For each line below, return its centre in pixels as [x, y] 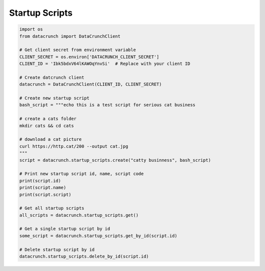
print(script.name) [43, 188]
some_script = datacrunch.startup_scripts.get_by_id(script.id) [98, 236]
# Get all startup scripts [52, 208]
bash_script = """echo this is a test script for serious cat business [107, 105]
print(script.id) [40, 181]
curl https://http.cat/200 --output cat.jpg [74, 146]
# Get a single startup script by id [65, 229]
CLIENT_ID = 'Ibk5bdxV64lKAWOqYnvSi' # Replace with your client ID [105, 64]
